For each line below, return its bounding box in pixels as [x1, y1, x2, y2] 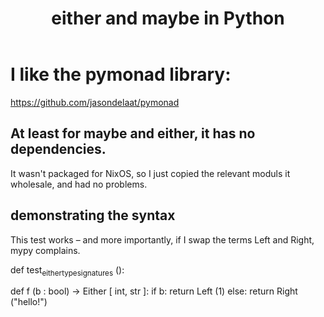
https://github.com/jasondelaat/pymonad [10, 96, 180, 108]
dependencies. [10, 141, 107, 158]
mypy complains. [10, 244, 81, 256]
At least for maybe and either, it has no [10, 125, 256, 142]
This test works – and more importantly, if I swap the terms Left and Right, [10, 233, 315, 246]
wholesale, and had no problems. [10, 178, 148, 190]
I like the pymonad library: [10, 63, 232, 86]
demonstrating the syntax [10, 207, 176, 224]
